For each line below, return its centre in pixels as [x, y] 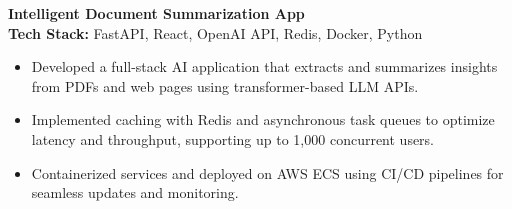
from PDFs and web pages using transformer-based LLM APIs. [225, 85]
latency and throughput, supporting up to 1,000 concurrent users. [233, 138]
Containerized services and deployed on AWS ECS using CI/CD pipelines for [267, 172]
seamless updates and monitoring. [135, 192]
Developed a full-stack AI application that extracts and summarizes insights [264, 66]
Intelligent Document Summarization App [156, 13]
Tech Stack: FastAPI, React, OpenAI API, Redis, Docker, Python [215, 32]
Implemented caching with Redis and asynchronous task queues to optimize [263, 119]
